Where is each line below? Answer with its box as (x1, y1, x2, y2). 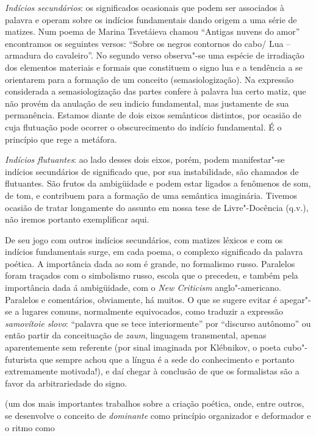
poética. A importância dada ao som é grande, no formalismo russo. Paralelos (5, 257, 295, 270)
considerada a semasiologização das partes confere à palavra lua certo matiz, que (5, 85, 306, 98)
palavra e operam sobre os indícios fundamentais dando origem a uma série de (5, 13, 297, 26)
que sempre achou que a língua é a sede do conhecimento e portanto (40, 352, 295, 365)
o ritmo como (5, 421, 55, 434)
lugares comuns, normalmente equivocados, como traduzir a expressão (22, 305, 283, 318)
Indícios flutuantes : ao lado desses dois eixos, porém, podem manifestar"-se (5, 153, 285, 166)
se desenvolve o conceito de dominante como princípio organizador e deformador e (5, 409, 311, 421)
